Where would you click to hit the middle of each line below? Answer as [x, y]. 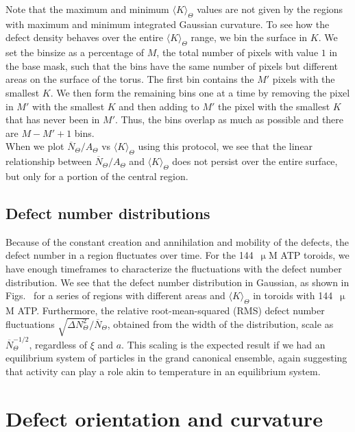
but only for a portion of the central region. [97, 176]
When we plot [35, 146]
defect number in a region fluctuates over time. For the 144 [130, 255]
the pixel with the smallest [274, 106]
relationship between [49, 161]
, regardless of [58, 344]
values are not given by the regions [270, 9]
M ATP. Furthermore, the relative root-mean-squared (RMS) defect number [165, 310]
